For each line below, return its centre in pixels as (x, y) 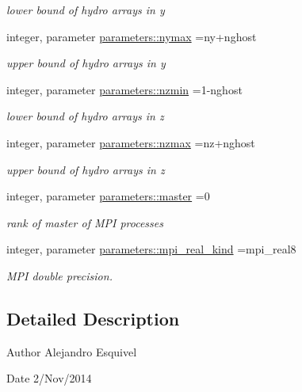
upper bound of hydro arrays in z (86, 169)
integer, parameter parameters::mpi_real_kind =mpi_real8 (151, 249)
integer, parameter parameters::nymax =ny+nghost (132, 36)
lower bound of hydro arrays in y (86, 10)
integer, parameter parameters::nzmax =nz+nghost (131, 142)
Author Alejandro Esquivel (72, 351)
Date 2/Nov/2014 (49, 378)
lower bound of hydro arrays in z (85, 116)
